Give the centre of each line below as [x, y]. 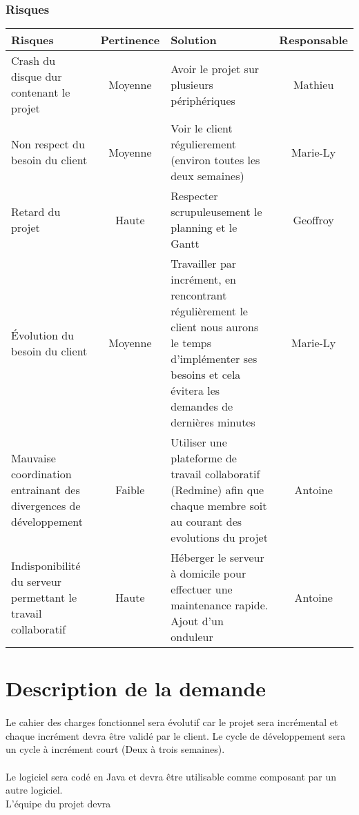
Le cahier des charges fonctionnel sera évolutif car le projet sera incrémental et [172, 722]
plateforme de [204, 458]
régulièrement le [209, 311]
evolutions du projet [219, 538]
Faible [130, 490]
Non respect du [48, 144]
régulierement [204, 144]
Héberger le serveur [217, 558]
